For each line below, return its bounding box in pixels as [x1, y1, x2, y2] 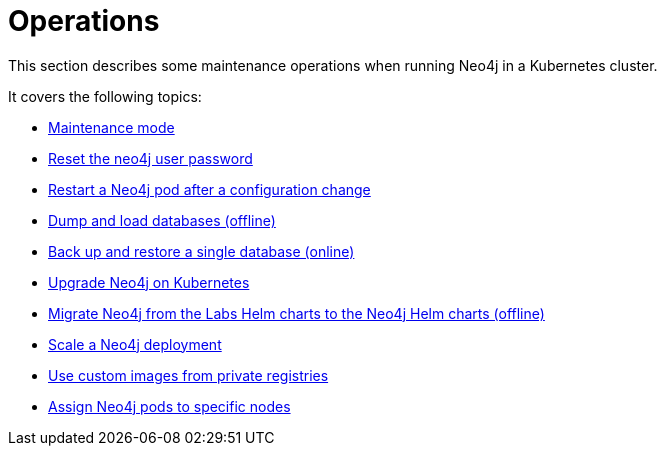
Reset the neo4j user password [48, 149, 253, 167]
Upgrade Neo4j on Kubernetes [48, 273, 250, 291]
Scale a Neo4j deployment [48, 335, 222, 353]
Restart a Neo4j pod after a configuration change [48, 180, 371, 198]
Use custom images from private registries [48, 366, 329, 384]
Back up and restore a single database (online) [48, 242, 355, 260]
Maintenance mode [48, 118, 175, 136]
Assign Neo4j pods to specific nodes [48, 397, 291, 415]
